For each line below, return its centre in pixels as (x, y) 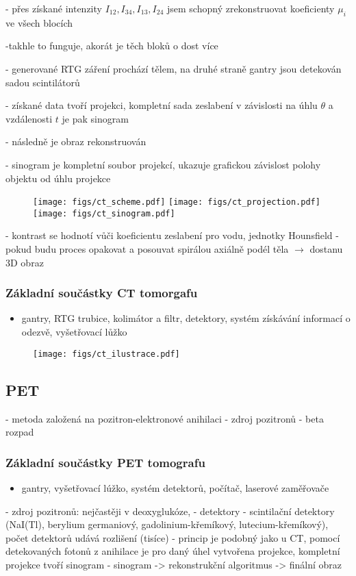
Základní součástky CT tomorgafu (102, 293)
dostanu (326, 249)
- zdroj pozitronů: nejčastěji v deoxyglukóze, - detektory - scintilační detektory (170, 511)
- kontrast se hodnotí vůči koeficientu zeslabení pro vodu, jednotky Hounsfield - (172, 235)
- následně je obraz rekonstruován (76, 141)
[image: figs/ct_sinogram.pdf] (104, 213)
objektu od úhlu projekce (58, 178)
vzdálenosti (29, 118)
